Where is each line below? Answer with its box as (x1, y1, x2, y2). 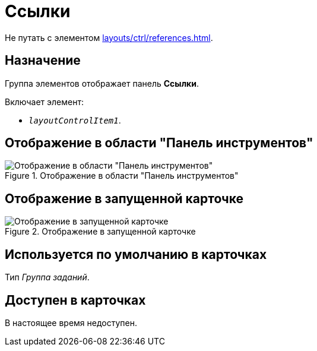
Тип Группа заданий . (5, 272, 90, 283)
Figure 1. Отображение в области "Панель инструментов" (5, 170, 239, 181)
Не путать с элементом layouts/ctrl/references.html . (5, 32, 213, 43)
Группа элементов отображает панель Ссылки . (5, 78, 199, 88)
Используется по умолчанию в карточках (5, 246, 267, 262)
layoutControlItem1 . (28, 115, 121, 125)
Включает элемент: (5, 96, 84, 107)
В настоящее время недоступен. (5, 317, 137, 328)
